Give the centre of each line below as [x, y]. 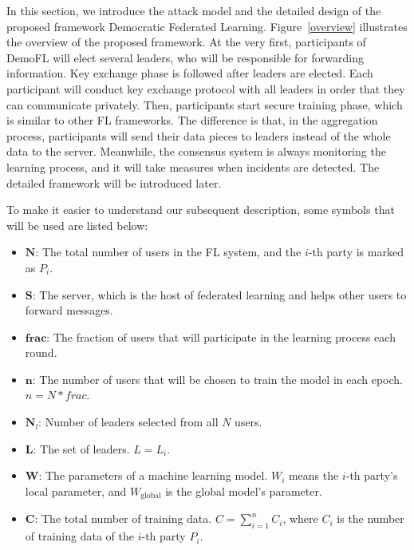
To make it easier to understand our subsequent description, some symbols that [201, 210]
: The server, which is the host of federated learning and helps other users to [219, 294]
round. [41, 352]
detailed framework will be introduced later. [114, 182]
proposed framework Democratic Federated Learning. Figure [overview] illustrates [207, 26]
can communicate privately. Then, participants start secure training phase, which [205, 104]
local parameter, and [76, 491]
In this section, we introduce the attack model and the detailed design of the [194, 10]
